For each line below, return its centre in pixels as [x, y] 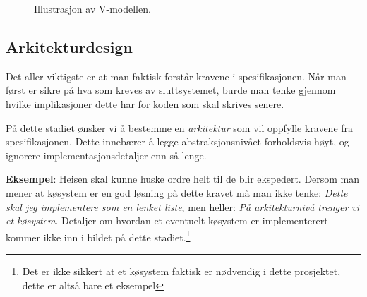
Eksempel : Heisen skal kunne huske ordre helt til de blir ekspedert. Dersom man [183, 179]
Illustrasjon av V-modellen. [92, 8]
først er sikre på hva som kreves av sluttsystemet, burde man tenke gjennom [171, 90]
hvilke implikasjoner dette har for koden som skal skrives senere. [145, 103]
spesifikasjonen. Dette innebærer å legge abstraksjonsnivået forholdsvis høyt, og [178, 141]
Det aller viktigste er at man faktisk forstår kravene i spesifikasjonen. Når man [176, 76]
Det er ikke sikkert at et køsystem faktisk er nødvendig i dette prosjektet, [181, 271]
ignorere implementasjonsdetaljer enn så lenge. [106, 155]
